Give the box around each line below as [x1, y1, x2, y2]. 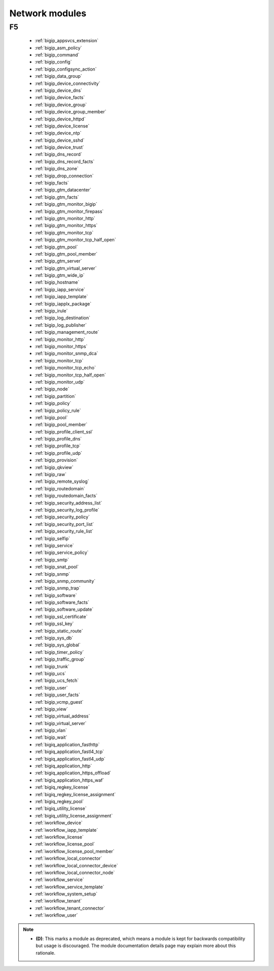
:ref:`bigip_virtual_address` [35, 713, 90, 719]
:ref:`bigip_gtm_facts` [35, 194, 79, 200]
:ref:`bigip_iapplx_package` [35, 300, 92, 307]
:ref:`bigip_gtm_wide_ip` [35, 272, 85, 278]
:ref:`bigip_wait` [35, 734, 67, 740]
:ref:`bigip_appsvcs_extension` [35, 38, 99, 44]
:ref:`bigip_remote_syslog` [35, 478, 89, 485]
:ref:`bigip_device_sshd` [35, 137, 85, 143]
